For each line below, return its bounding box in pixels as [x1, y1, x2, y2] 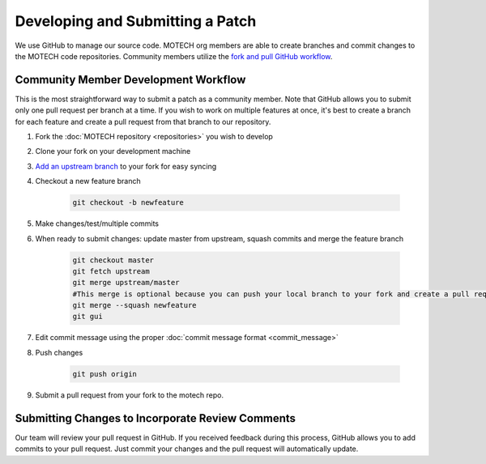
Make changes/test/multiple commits [35, 219, 160, 228]
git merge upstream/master [72, 278, 180, 287]
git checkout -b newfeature [72, 198, 184, 207]
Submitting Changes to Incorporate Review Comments [15, 411, 296, 425]
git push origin [72, 369, 138, 378]
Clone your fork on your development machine [35, 147, 191, 156]
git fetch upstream [72, 266, 150, 275]
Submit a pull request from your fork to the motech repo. [35, 390, 224, 400]
